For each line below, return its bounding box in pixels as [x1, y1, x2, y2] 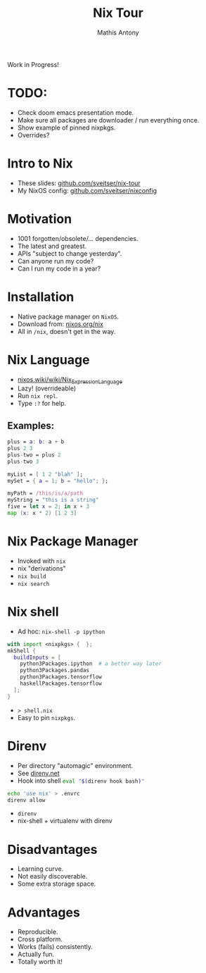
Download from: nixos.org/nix [17, 319, 104, 328]
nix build [17, 573, 47, 580]
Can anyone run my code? [17, 256, 94, 265]
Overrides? [17, 130, 50, 139]
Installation [7, 289, 75, 304]
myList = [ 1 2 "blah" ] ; [7, 471, 83, 478]
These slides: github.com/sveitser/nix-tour [17, 178, 141, 187]
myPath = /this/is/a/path [7, 490, 83, 497]
